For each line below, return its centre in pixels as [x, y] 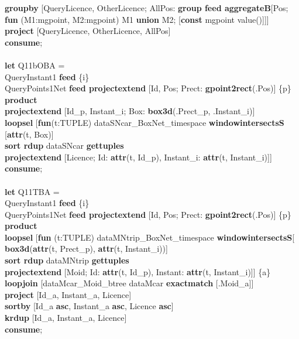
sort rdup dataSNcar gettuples [64, 145]
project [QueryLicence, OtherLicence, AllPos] [88, 31]
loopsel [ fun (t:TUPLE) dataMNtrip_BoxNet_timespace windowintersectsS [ [150, 237]
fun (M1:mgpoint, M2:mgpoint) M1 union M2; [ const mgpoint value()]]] [137, 19]
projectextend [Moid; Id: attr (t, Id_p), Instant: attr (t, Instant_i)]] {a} [138, 271]
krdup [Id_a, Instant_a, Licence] [66, 318]
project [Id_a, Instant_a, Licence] [68, 294]
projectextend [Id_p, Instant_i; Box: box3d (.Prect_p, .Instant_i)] [130, 111]
